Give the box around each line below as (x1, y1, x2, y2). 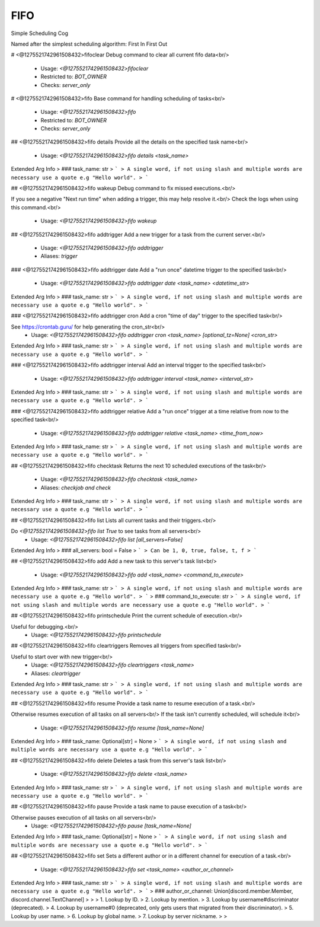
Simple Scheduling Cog (11, 30, 68, 37)
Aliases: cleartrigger (31, 670, 81, 677)
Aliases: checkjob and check (40, 484, 111, 491)
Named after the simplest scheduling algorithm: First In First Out (11, 40, 168, 47)
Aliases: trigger (40, 253, 78, 260)
